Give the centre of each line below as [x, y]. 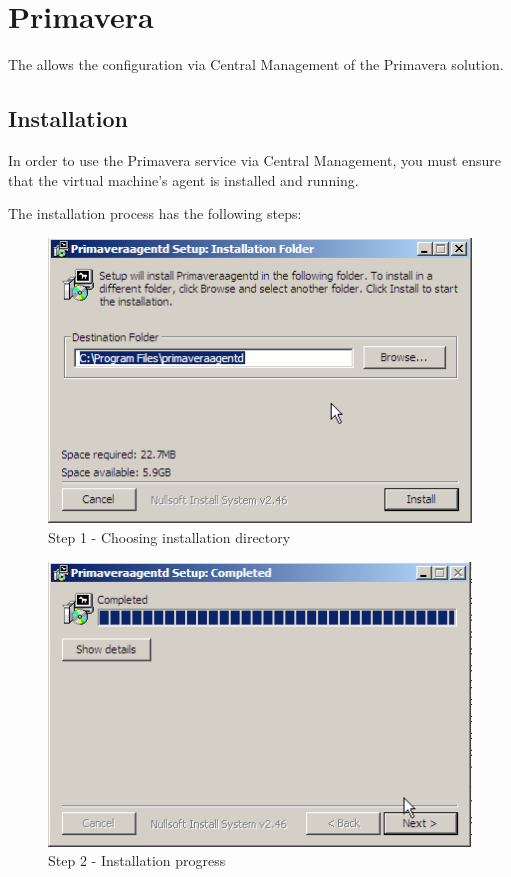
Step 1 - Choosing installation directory [169, 536]
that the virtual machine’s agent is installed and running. [183, 179]
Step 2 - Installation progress [137, 860]
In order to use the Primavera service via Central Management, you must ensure [255, 159]
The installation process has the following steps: [155, 213]
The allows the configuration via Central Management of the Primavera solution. [256, 64]
